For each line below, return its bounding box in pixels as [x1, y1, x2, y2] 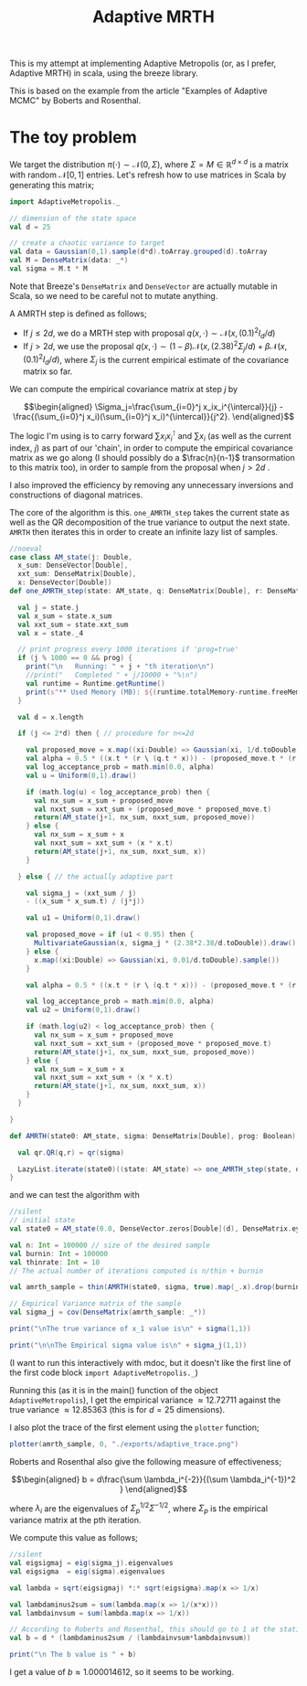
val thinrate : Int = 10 [9, 1257, 101, 1267]
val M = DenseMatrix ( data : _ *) [9, 256, 129, 265]
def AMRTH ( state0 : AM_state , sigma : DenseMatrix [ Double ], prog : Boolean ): [9, 1131, 301, 1140]
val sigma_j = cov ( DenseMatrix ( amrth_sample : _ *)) [9, 1307, 206, 1318]
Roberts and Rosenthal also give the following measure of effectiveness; [9, 1456, 281, 1467]
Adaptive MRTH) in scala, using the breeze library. [9, 68, 199, 79]
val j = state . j [17, 603, 79, 612]
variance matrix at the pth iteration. [9, 1515, 142, 1526]
